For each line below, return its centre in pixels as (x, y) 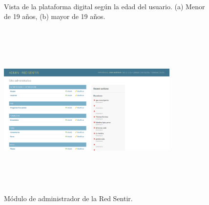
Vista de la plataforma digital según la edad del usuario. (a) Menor (104, 6)
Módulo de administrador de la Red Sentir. (68, 198)
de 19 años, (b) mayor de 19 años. (55, 16)
